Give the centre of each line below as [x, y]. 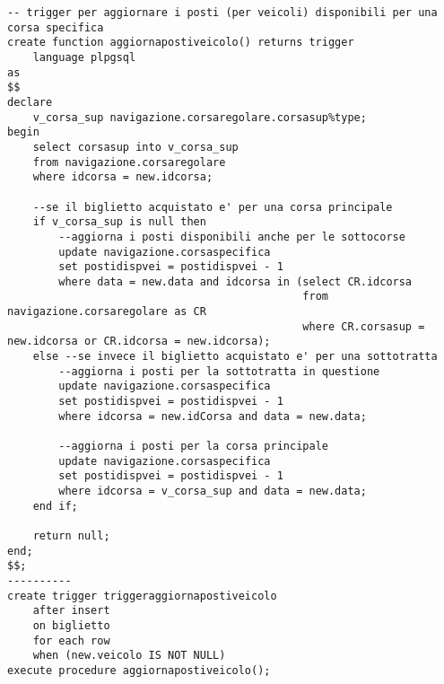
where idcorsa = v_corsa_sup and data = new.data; [213, 491]
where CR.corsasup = [364, 326]
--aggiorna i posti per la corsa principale [193, 447]
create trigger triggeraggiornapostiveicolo [142, 596]
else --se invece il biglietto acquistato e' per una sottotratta [235, 357]
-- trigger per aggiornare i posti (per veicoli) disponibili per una [222, 13]
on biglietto [71, 625]
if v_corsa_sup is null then [119, 222]
